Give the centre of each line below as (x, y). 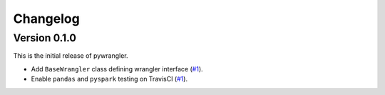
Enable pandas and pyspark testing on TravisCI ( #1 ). (109, 79)
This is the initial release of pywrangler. (71, 56)
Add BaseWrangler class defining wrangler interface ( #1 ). (117, 69)
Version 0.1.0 (45, 38)
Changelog (46, 19)
